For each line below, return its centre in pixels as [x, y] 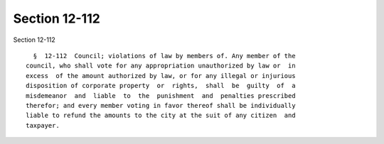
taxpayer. [43, 125]
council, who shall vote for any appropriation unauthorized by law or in [161, 66]
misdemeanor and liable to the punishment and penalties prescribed [161, 95]
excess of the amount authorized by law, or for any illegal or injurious [161, 76]
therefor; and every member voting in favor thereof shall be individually [161, 105]
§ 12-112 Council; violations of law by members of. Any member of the [164, 56]
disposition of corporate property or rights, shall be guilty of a [161, 86]
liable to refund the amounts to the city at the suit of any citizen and [161, 116]
